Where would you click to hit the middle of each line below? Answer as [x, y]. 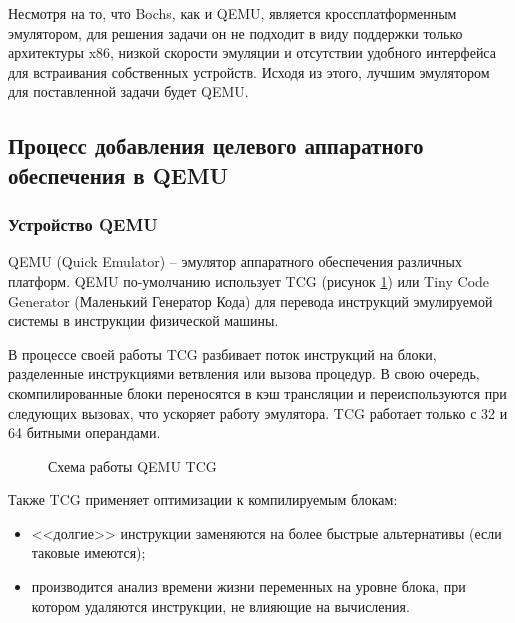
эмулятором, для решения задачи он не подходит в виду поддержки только [235, 32]
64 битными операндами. [84, 432]
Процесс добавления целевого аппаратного [216, 145]
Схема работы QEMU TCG [132, 465]
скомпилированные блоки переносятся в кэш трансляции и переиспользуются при [257, 392]
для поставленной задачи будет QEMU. [128, 91]
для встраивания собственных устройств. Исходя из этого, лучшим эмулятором [249, 71]
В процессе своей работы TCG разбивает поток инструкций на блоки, [222, 353]
